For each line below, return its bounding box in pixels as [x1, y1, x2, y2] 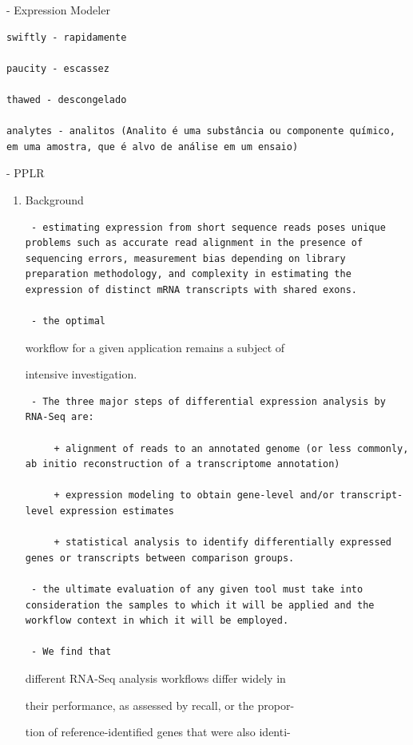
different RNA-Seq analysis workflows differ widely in [25, 669, 286, 686]
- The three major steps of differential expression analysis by [30, 395, 386, 407]
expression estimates [59, 505, 174, 517]
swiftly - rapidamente [6, 31, 127, 43]
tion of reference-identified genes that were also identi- [25, 723, 291, 740]
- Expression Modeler [6, 2, 110, 18]
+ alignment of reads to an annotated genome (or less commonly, [54, 442, 409, 454]
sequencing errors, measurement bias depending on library [25, 252, 346, 264]
